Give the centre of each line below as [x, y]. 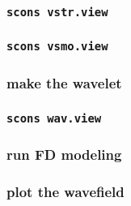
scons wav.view [54, 118]
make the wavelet [64, 82]
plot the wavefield [65, 191]
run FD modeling [64, 154]
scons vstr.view [57, 12]
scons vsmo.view [57, 47]
